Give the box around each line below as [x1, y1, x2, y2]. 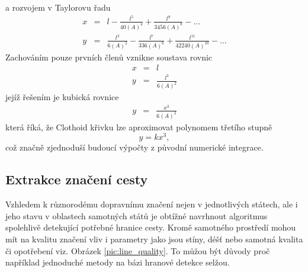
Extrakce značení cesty [5, 170, 148, 188]
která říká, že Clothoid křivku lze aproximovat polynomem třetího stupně [5, 120, 272, 133]
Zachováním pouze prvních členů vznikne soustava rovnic [5, 50, 213, 63]
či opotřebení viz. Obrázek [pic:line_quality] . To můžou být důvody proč [5, 244, 270, 257]
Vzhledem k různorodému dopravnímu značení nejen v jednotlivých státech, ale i [5, 198, 298, 210]
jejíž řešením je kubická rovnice [5, 91, 119, 103]
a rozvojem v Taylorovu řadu [5, 1, 111, 13]
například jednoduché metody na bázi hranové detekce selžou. [5, 256, 230, 268]
